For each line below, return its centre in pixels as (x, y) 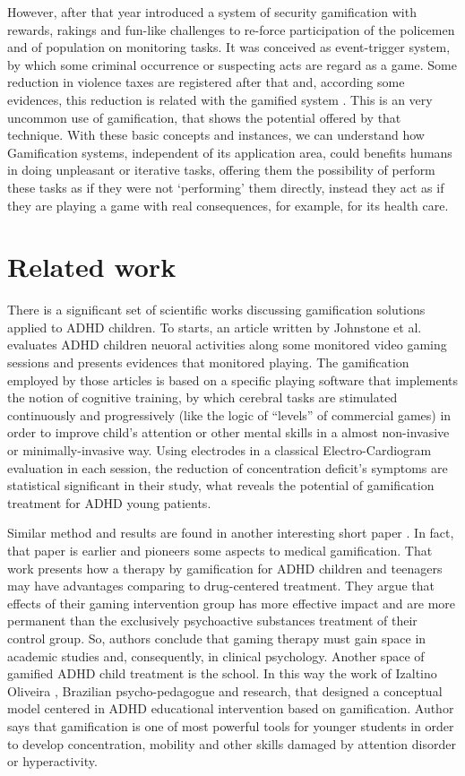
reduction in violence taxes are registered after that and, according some (206, 82)
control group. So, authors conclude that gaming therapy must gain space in (217, 638)
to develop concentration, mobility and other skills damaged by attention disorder (232, 743)
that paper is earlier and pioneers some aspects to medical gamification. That (220, 550)
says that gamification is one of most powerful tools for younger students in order (231, 725)
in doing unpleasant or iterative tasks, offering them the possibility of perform (221, 170)
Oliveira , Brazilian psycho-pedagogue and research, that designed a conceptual (225, 690)
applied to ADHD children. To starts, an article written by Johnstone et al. (215, 327)
